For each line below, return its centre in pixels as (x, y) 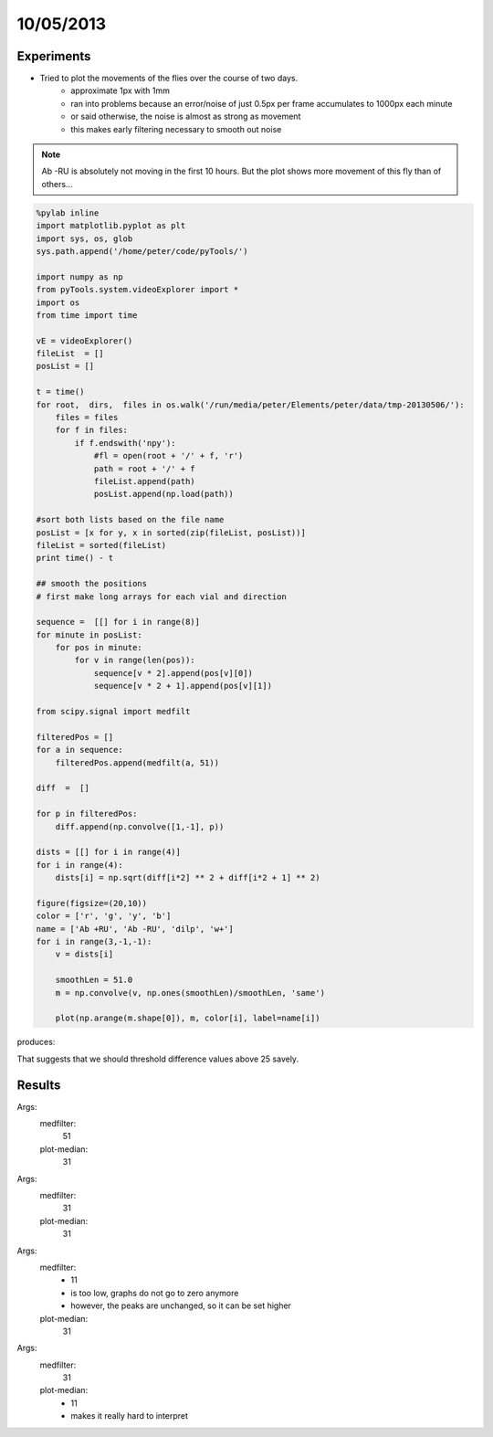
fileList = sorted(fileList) (101, 545)
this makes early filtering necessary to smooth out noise (176, 129)
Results (39, 1085)
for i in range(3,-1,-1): (94, 942)
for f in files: (91, 430)
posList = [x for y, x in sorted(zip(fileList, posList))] (171, 533)
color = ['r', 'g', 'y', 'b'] (104, 916)
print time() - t (75, 558)
